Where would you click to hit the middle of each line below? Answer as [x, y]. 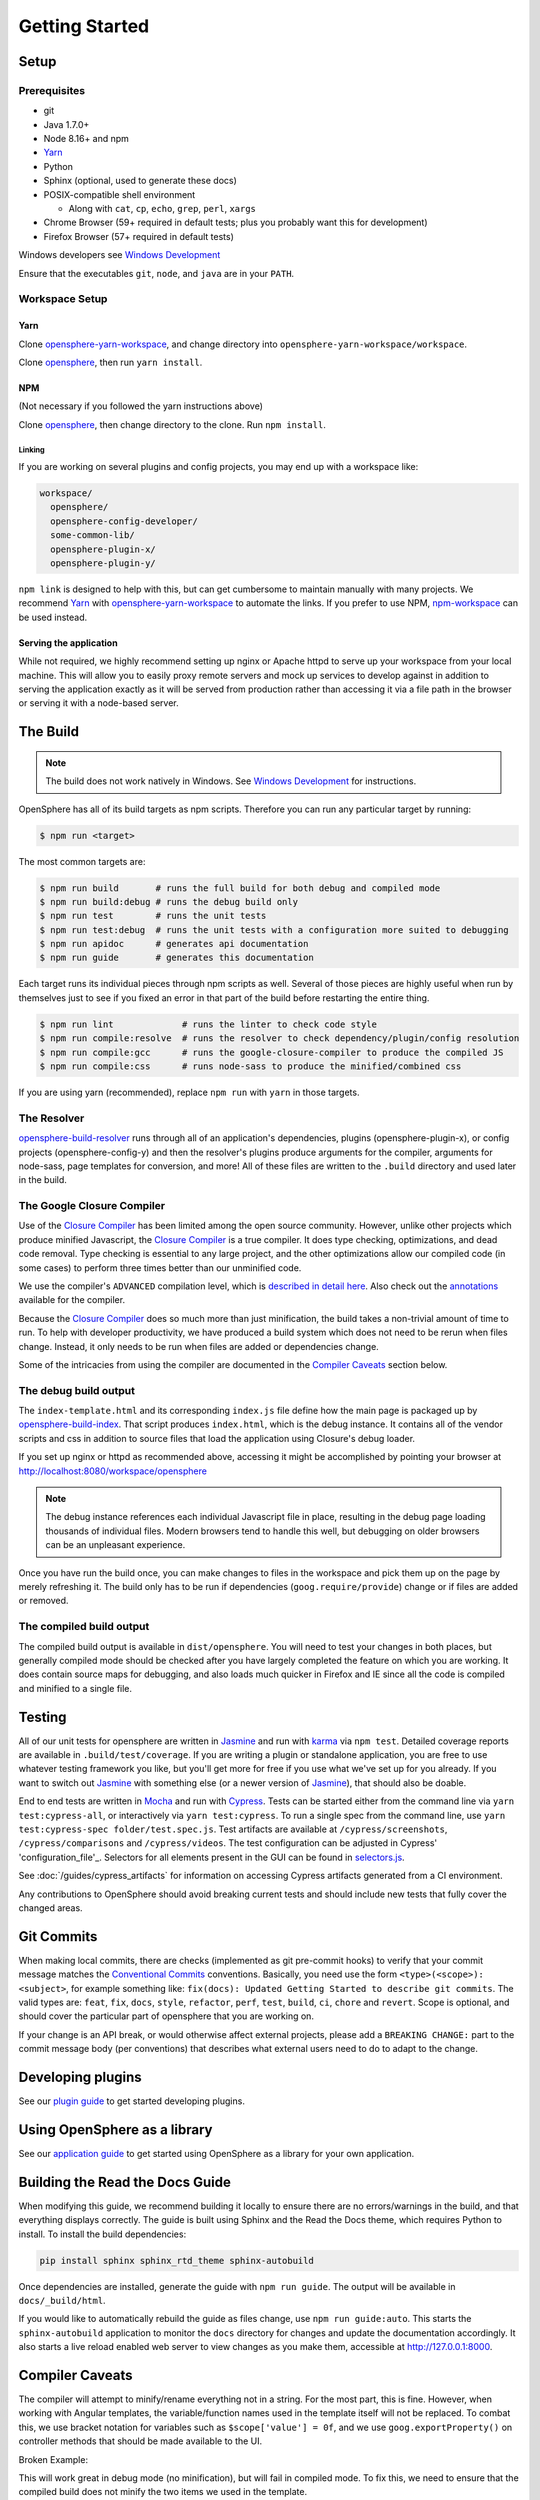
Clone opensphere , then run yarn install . [110, 362]
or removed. [43, 1601]
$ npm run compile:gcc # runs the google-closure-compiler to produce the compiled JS [271, 1052]
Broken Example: [53, 2459]
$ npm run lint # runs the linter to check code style [208, 1024]
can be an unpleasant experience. [115, 1545]
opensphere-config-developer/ [124, 521]
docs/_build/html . [62, 2301]
